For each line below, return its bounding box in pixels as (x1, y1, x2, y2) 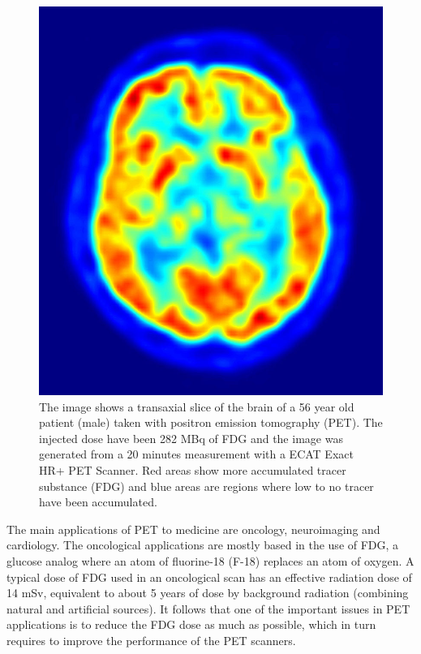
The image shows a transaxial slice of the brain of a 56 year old (39, 398, 354, 415)
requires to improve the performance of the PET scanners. (6, 632, 296, 649)
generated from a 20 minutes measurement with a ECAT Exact (39, 445, 354, 463)
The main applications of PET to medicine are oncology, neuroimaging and (6, 520, 380, 537)
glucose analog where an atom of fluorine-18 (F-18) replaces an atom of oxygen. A (6, 553, 415, 570)
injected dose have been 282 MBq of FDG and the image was (39, 429, 343, 446)
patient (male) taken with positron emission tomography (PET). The (39, 414, 383, 431)
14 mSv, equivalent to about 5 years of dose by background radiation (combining (6, 584, 409, 601)
